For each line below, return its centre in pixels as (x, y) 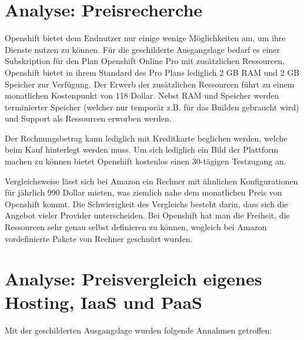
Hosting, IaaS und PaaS (103, 302)
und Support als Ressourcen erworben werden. (88, 118)
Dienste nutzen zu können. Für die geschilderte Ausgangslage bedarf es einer (143, 49)
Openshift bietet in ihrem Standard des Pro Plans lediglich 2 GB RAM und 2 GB (152, 72)
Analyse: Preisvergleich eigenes (133, 279)
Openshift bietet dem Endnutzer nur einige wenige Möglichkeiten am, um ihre (145, 38)
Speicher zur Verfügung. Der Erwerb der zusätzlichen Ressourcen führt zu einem (150, 84)
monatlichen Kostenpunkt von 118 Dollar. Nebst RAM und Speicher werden (142, 95)
